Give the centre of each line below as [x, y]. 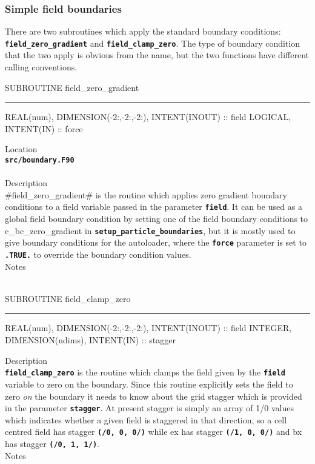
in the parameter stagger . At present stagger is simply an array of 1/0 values [149, 408]
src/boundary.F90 [40, 160]
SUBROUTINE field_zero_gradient [72, 87]
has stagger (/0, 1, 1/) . [52, 443]
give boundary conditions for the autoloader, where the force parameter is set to [156, 242]
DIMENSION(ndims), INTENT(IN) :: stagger [90, 340]
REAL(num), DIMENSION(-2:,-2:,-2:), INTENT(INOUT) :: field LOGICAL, [148, 117]
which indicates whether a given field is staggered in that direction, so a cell [146, 419]
